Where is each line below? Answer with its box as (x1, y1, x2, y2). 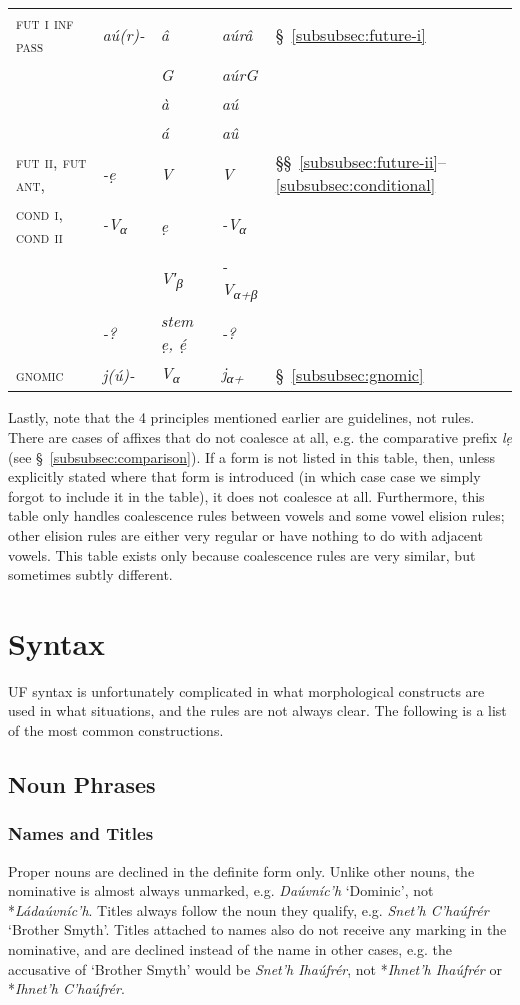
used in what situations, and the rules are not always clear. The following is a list (8, 700, 507, 721)
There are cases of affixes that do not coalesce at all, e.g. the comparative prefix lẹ (8, 426, 512, 447)
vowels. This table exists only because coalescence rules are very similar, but (8, 544, 476, 565)
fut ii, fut (16, 150, 87, 173)
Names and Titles (8, 821, 154, 846)
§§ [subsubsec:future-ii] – (275, 150, 446, 173)
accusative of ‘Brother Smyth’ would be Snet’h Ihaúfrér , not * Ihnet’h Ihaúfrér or (8, 958, 502, 979)
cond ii (16, 225, 63, 248)
